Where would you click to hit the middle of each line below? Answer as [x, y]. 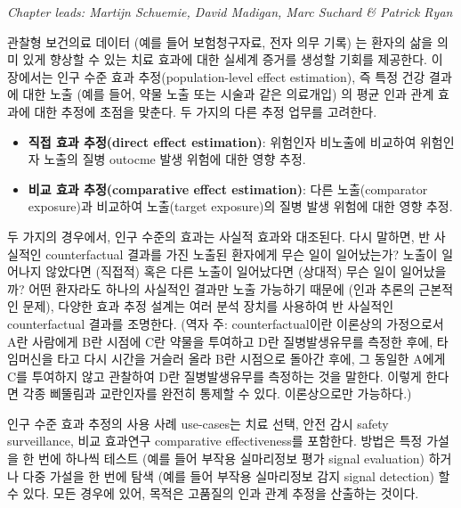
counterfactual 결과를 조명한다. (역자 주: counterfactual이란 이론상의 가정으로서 [226, 323]
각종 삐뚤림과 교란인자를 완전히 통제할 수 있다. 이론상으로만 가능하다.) [217, 393]
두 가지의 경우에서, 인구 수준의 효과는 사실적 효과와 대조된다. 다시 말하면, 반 [219, 236]
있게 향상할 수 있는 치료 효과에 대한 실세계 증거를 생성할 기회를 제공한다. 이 [233, 59]
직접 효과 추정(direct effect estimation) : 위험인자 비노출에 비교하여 [222, 141]
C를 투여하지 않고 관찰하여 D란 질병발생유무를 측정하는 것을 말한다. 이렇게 [214, 376]
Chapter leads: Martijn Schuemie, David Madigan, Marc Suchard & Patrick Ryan [230, 12]
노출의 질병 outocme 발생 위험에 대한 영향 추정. [175, 159]
